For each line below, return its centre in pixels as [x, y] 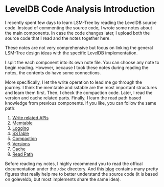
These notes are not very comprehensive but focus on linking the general [79, 47]
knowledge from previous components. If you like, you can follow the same [81, 103]
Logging [21, 128]
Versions [21, 143]
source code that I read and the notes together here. [58, 38]
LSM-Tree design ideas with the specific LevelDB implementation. [71, 53]
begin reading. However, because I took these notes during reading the [77, 68]
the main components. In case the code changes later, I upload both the [78, 33]
